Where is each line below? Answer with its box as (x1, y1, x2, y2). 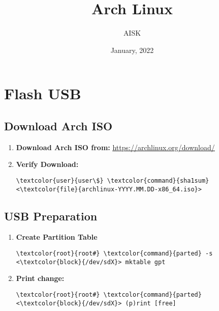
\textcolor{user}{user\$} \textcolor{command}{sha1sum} (16, 177, 209, 184)
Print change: (16, 273, 65, 284)
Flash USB (4, 83, 81, 104)
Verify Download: (16, 159, 79, 169)
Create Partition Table (16, 232, 98, 242)
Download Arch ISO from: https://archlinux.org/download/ (16, 142, 215, 152)
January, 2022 (110, 44, 154, 55)
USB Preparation (4, 208, 98, 223)
